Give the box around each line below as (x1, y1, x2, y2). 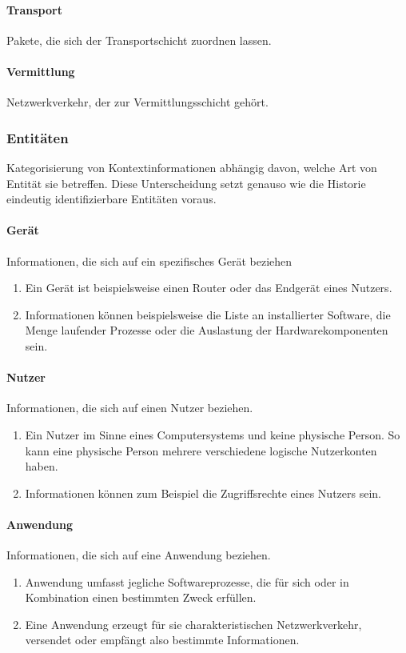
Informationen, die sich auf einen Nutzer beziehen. (6, 399, 253, 416)
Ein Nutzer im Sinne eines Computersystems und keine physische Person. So (25, 426, 400, 443)
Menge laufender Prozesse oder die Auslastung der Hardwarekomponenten (25, 322, 388, 339)
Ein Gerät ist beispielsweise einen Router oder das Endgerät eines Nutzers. (25, 279, 392, 296)
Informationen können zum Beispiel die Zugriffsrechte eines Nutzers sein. (25, 484, 381, 501)
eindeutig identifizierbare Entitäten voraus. (6, 190, 217, 207)
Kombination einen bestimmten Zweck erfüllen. (25, 589, 257, 606)
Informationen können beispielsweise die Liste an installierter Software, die (25, 306, 391, 322)
